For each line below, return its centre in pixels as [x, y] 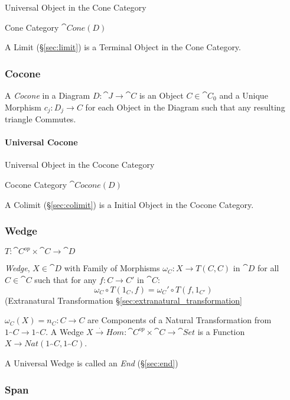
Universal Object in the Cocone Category [80, 165]
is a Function [221, 331]
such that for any [66, 280]
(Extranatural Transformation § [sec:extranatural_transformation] [123, 300]
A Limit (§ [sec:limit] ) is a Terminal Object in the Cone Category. [123, 47]
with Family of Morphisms [112, 268]
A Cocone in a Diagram [48, 95]
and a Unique [244, 95]
